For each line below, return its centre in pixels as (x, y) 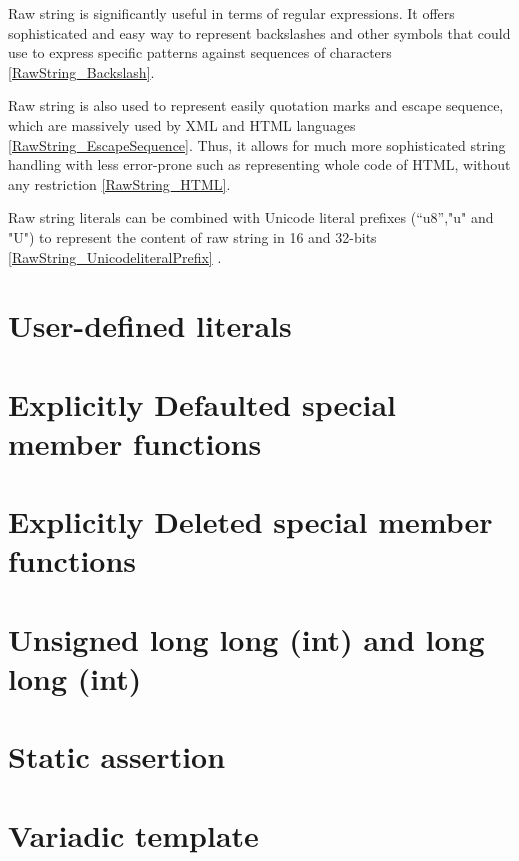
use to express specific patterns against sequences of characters (200, 52)
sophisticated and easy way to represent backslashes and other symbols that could (259, 32)
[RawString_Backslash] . (81, 71)
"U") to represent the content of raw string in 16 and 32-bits (192, 236)
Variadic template (133, 834)
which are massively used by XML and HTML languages (182, 124)
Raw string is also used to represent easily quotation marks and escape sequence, (256, 105)
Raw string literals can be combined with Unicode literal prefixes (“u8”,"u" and (251, 217)
